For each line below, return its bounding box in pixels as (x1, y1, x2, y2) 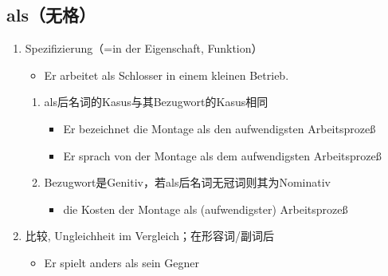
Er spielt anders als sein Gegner (44, 254, 199, 270)
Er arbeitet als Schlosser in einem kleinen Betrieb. (44, 66, 289, 83)
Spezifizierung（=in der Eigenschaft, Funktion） (25, 40, 263, 57)
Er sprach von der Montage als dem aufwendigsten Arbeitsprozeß (63, 147, 382, 164)
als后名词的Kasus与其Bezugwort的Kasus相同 (44, 93, 268, 110)
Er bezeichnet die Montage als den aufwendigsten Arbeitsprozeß (63, 120, 376, 136)
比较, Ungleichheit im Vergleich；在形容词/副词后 (25, 227, 275, 244)
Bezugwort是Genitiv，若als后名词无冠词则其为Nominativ (44, 174, 331, 191)
